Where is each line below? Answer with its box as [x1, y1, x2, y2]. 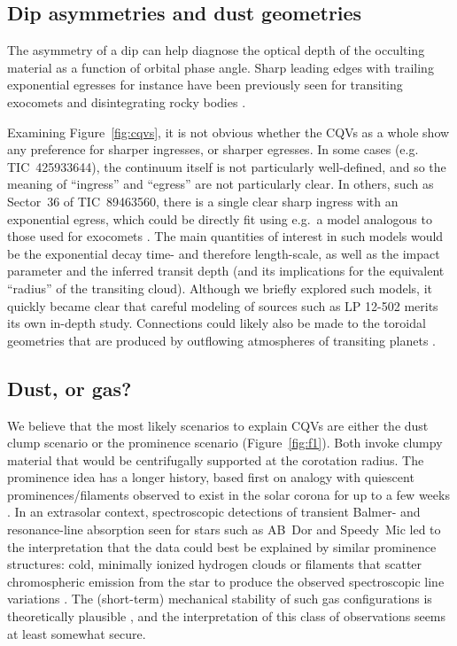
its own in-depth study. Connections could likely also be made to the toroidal [7, 314, 426, 332]
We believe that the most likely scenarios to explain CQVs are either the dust [7, 416, 429, 434]
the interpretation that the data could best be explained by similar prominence [7, 537, 437, 556]
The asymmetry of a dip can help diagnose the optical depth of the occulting [7, 41, 425, 59]
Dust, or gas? [7, 374, 132, 401]
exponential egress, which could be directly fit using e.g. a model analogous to [7, 209, 432, 228]
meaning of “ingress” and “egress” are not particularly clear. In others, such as [7, 175, 434, 193]
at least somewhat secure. [7, 624, 146, 642]
